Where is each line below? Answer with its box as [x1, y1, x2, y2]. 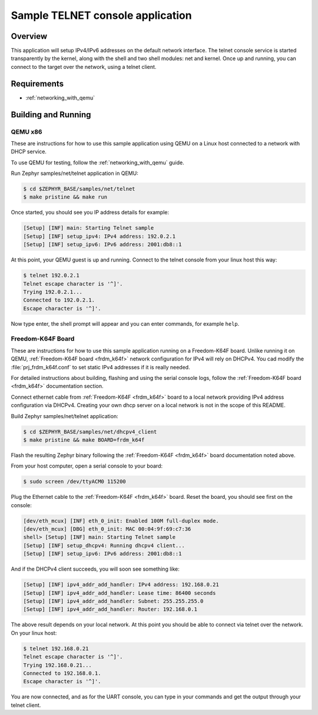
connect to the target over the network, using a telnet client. [11, 63, 157, 70]
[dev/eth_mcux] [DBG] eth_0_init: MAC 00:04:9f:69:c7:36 [23, 526, 191, 532]
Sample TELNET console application [11, 9, 192, 22]
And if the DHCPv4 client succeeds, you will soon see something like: [11, 565, 180, 572]
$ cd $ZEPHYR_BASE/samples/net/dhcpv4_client [23, 428, 157, 435]
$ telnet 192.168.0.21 [23, 645, 89, 652]
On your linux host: [11, 629, 57, 636]
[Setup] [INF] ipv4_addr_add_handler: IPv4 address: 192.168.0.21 [23, 581, 219, 588]
